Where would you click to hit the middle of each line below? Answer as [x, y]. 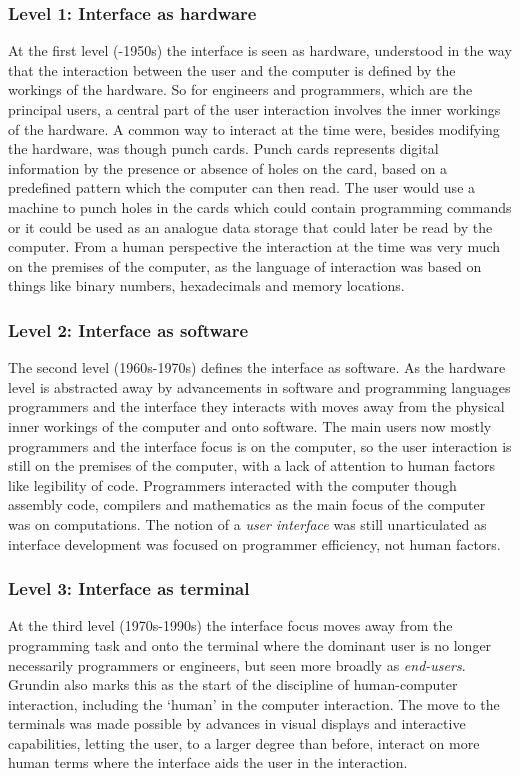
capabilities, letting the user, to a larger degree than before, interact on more [244, 742]
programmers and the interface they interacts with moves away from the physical [256, 406]
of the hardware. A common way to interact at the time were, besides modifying [254, 128]
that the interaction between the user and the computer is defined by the [232, 69]
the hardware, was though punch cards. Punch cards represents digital [223, 148]
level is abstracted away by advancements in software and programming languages [259, 386]
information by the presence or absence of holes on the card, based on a [228, 167]
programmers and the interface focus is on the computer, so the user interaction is [260, 445]
